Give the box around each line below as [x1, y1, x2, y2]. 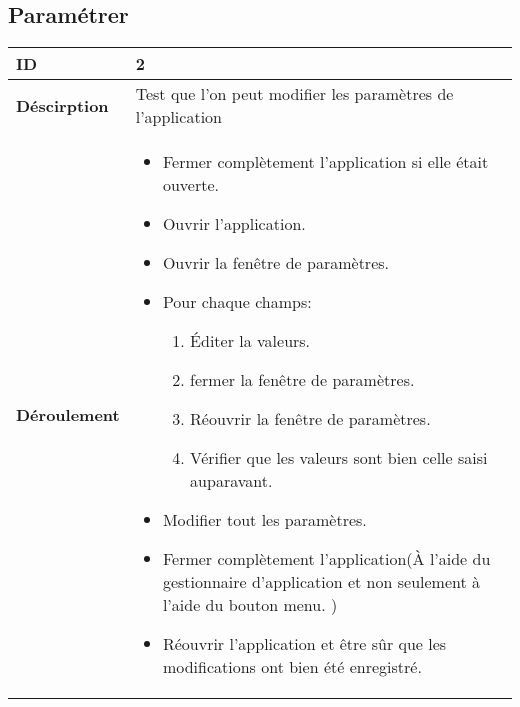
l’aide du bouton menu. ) [162, 593, 338, 617]
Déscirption [16, 93, 109, 117]
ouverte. [162, 173, 219, 197]
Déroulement [16, 402, 120, 426]
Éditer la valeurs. [190, 329, 311, 353]
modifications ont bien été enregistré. [162, 655, 422, 679]
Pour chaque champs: [162, 290, 312, 314]
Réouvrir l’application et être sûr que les [162, 632, 447, 656]
